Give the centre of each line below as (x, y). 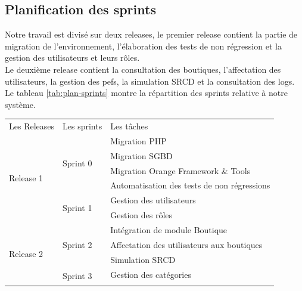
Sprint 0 (77, 163)
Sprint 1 (77, 207)
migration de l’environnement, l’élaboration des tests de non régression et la (143, 46)
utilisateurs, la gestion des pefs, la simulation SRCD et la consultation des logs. (150, 81)
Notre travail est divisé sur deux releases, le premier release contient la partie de (151, 34)
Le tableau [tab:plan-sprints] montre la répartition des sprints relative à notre (146, 93)
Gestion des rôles (141, 215)
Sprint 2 (77, 244)
